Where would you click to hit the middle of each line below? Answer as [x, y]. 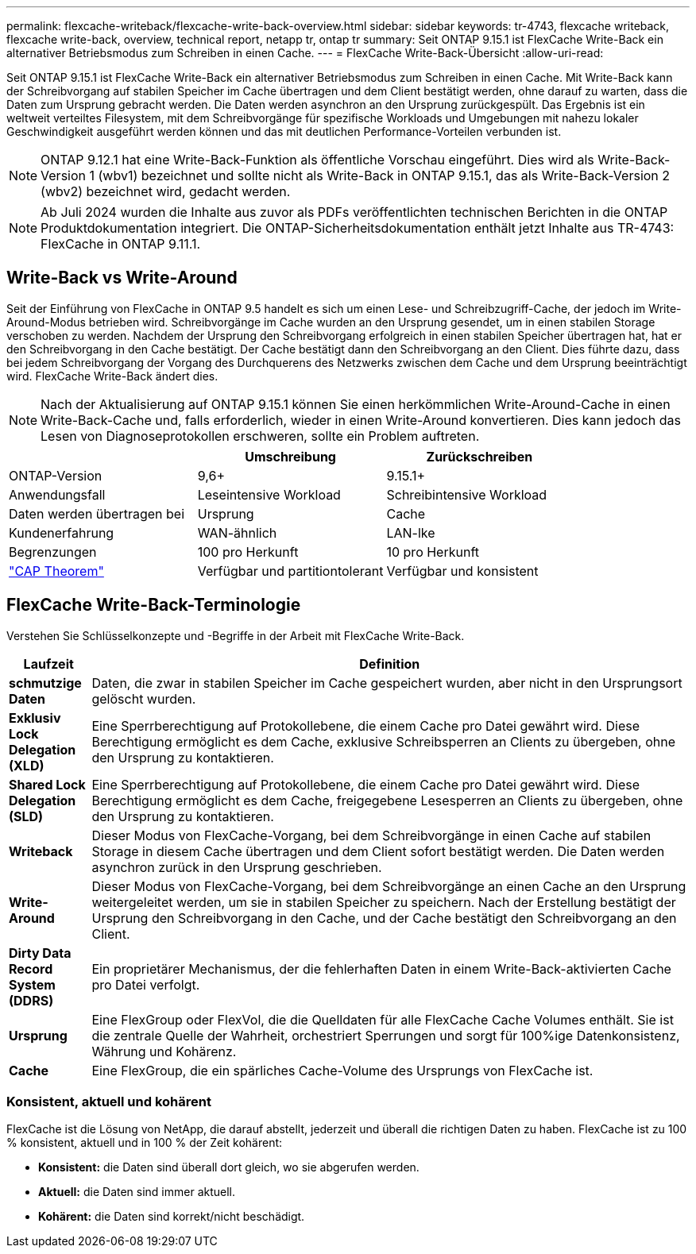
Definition [390, 664]
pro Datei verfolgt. [146, 984]
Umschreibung [290, 456]
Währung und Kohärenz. [164, 1051]
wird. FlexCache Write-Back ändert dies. [112, 376]
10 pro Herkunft [433, 552]
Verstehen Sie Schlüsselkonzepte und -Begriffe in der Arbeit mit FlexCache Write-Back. [236, 635]
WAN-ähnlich [237, 532]
